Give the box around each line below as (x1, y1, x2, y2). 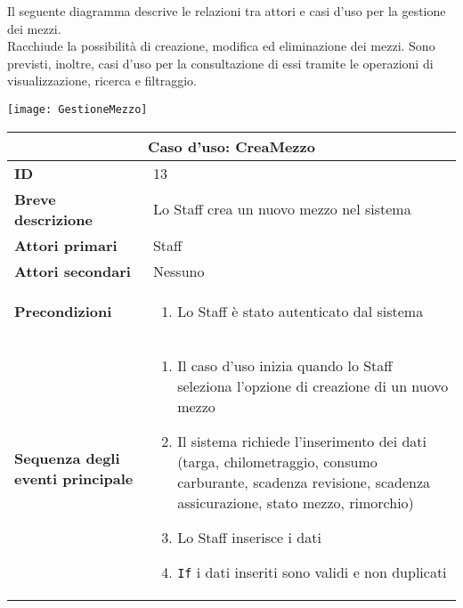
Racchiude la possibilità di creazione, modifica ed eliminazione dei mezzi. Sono (7, 36, 435, 55)
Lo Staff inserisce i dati (177, 526, 321, 547)
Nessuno (152, 260, 205, 281)
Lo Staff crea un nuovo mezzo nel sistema (152, 199, 411, 220)
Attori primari (14, 234, 118, 255)
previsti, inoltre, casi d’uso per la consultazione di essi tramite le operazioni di (7, 53, 434, 72)
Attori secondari (14, 260, 131, 281)
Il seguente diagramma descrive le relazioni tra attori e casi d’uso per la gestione (7, 2, 446, 20)
